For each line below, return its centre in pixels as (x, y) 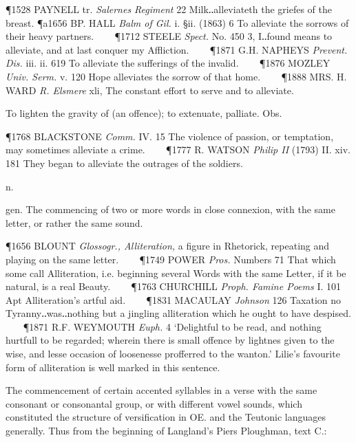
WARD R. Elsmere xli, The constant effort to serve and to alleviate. (150, 90)
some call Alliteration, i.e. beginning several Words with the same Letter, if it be (176, 273)
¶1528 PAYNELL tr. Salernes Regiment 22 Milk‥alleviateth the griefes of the (169, 9)
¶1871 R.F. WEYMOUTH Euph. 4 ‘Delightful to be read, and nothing (172, 326)
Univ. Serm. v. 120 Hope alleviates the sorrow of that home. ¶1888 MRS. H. (176, 76)
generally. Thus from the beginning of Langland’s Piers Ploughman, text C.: (166, 431)
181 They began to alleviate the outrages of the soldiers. (124, 163)
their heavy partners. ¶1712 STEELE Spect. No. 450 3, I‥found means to (169, 36)
